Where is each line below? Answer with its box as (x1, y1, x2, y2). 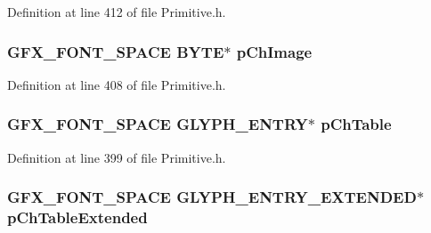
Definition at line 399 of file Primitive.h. (7, 148, 226, 166)
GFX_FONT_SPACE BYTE (7, 40, 224, 62)
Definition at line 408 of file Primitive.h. (7, 75, 226, 93)
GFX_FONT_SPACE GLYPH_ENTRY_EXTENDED (7, 186, 417, 208)
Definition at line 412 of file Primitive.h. (7, 3, 226, 20)
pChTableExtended (7, 206, 148, 229)
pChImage (236, 40, 313, 62)
